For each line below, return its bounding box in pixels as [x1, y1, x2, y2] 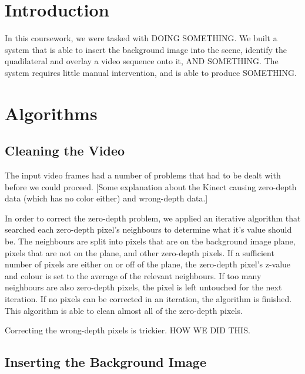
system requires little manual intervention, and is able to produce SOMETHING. [5, 66, 297, 78]
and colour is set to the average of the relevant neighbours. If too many [5, 269, 262, 282]
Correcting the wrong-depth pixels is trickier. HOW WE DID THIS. [5, 324, 250, 336]
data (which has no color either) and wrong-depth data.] [5, 192, 208, 204]
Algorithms [5, 101, 98, 125]
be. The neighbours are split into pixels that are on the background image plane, [5, 235, 296, 247]
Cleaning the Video [5, 141, 125, 160]
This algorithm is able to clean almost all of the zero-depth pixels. [5, 304, 243, 316]
